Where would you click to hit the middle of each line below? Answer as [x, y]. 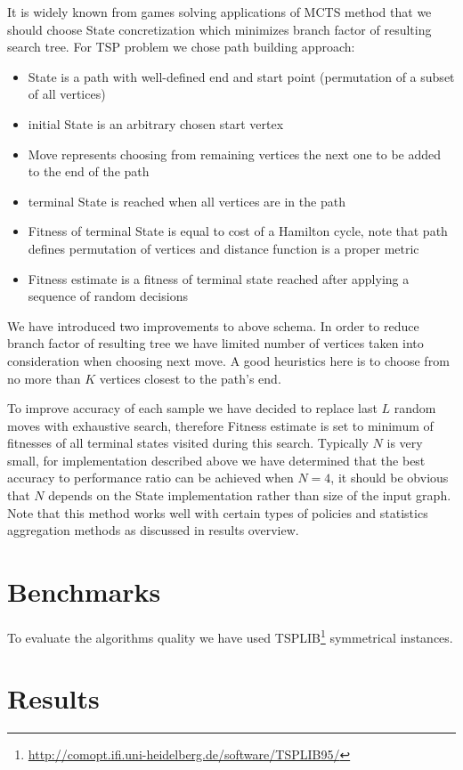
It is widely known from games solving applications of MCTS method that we [219, 12]
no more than [44, 378]
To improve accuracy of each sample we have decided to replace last [192, 408]
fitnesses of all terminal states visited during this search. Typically [188, 443]
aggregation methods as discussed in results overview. [153, 530]
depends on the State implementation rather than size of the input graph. [250, 495]
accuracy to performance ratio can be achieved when [150, 478]
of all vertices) [67, 94]
